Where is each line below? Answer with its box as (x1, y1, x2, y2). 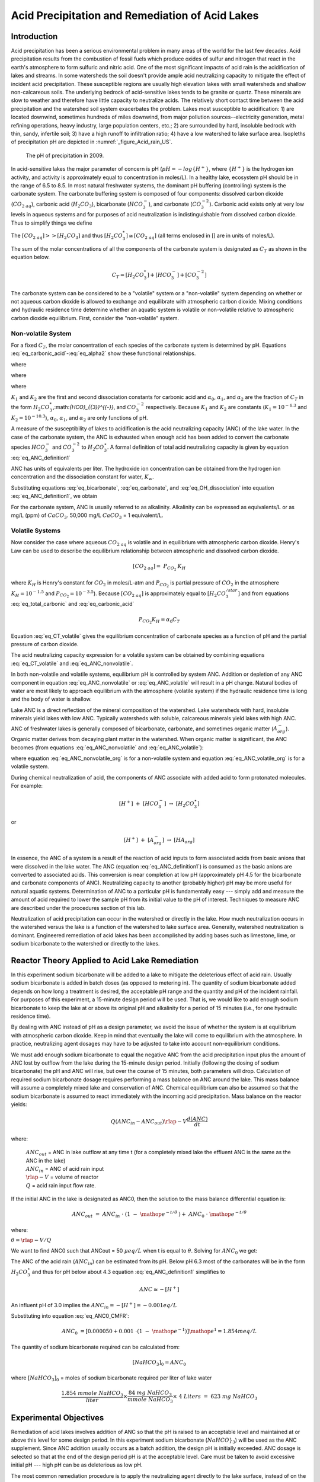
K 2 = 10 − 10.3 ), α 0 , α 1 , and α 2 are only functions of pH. (11, 414, 148, 423)
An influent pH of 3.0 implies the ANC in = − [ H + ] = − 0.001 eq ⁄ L (11, 1301, 177, 1310)
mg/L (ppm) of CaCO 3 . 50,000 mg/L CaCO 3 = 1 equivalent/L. (11, 512, 164, 520)
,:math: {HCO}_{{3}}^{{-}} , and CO (52, 404, 136, 411)
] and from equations (238, 590, 289, 597)
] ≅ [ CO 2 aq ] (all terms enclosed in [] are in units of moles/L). (125, 232, 275, 240)
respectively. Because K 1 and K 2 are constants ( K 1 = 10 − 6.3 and (145, 403, 308, 412)
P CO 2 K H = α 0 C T (138, 616, 180, 625)
